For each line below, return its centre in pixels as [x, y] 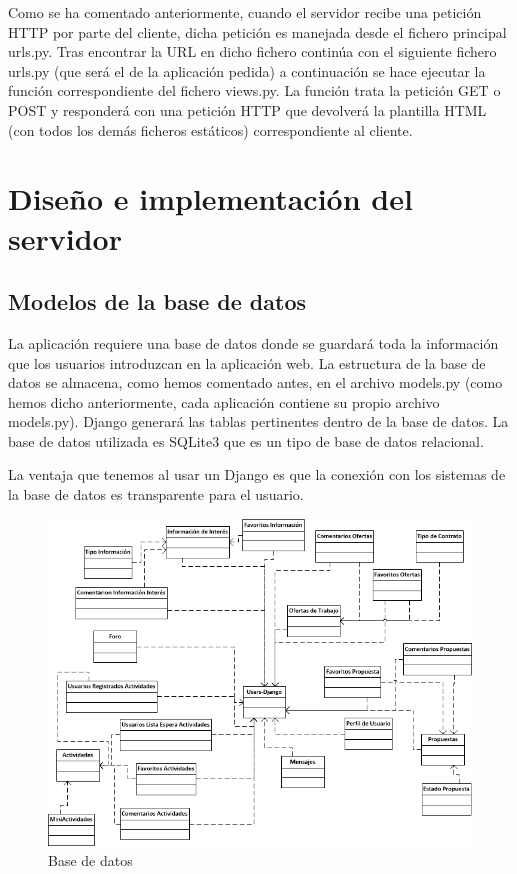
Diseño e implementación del [210, 198]
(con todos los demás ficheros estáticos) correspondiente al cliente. [210, 129]
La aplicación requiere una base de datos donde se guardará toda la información [253, 342]
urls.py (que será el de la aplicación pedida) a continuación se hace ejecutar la [247, 70]
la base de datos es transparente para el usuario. [156, 494]
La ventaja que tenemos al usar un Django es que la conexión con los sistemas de [257, 474]
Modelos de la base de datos [157, 301]
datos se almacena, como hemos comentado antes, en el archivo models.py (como [255, 382]
